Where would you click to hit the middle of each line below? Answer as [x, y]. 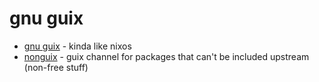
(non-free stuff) [56, 67]
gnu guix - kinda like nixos [77, 46]
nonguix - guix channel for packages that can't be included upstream [166, 56]
